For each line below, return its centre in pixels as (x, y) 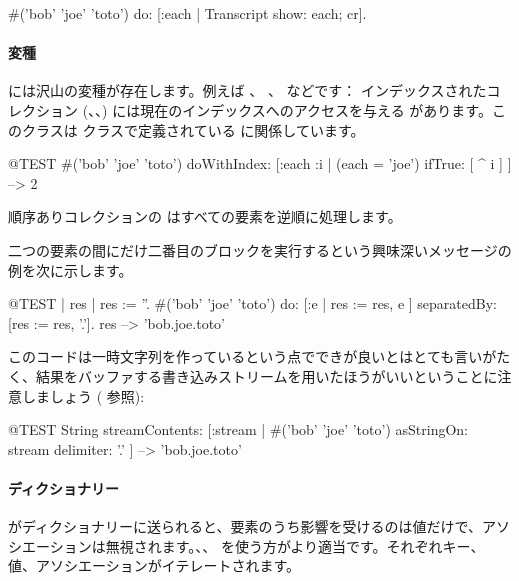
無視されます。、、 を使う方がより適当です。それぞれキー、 (295, 545)
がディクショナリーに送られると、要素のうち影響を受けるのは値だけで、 (245, 526)
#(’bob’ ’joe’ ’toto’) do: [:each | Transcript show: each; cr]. (187, 13)
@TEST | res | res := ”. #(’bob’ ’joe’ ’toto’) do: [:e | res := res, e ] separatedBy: (252, 303)
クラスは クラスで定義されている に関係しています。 (193, 129)
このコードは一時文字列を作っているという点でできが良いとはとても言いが (252, 356)
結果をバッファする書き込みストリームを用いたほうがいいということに (266, 375)
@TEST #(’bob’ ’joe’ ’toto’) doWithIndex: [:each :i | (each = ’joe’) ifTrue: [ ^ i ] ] (260, 163)
